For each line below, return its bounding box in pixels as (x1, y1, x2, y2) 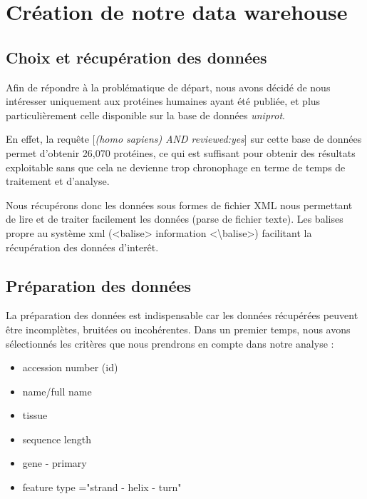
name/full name (22, 383, 92, 398)
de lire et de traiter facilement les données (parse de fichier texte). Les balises (6, 211, 343, 226)
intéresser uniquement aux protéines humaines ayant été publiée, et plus (6, 94, 321, 109)
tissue (22, 408, 48, 423)
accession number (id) (22, 360, 118, 375)
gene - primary (22, 455, 87, 470)
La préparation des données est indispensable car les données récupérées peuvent (6, 308, 358, 323)
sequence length (22, 431, 91, 446)
